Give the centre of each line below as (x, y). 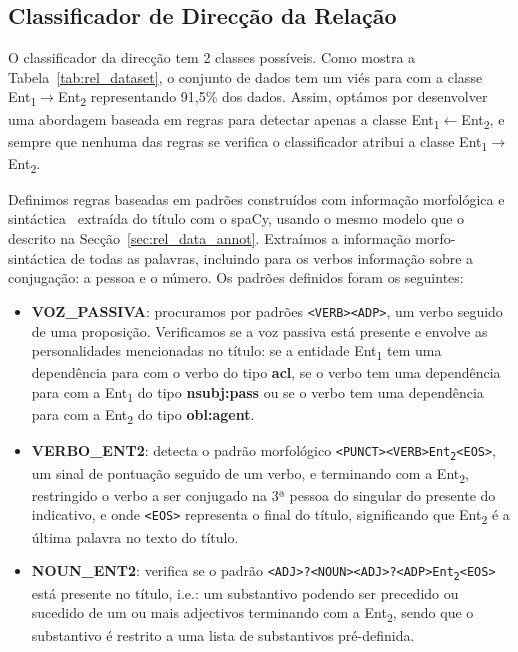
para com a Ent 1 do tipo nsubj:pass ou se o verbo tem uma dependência (257, 393)
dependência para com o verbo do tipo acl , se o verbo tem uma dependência (266, 372)
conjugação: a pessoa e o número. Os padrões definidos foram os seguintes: (236, 277)
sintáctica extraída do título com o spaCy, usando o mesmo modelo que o (236, 218)
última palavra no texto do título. (135, 536)
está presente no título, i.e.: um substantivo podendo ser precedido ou (245, 592)
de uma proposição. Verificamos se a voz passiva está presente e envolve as (259, 330)
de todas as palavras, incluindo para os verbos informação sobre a (272, 257)
